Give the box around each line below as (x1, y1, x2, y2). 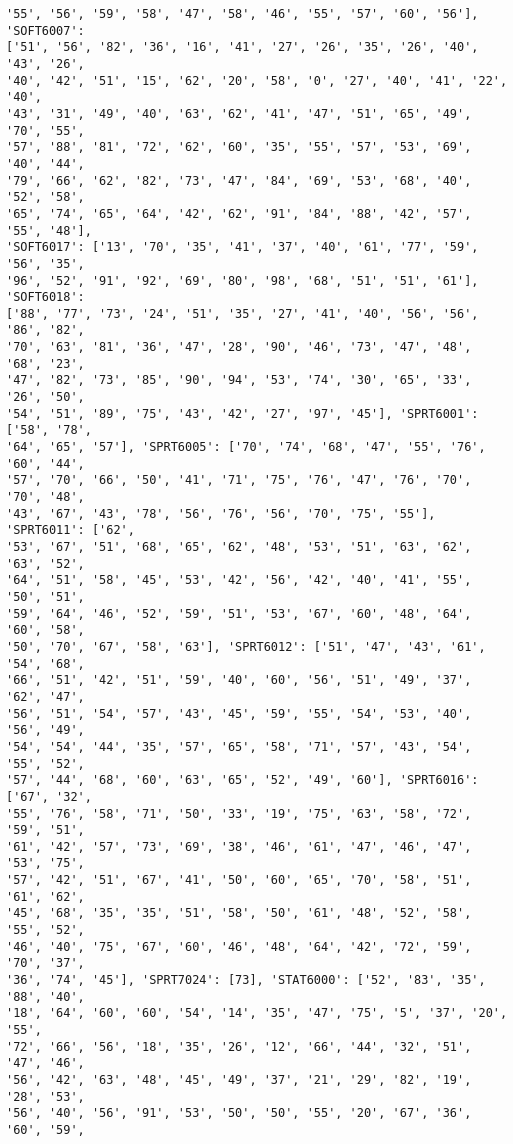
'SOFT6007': (6, 23, 85, 38)
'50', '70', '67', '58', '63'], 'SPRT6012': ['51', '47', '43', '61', (6, 639, 486, 654)
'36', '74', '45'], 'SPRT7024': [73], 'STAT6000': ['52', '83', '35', (6, 973, 486, 988)
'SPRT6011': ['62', (6, 523, 135, 538)
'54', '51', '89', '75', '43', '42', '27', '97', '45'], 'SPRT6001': (6, 406, 479, 421)
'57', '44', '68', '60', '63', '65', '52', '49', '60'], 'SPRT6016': (6, 773, 479, 788)
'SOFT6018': (6, 290, 85, 305)
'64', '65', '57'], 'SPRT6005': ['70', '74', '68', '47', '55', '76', (6, 440, 486, 455)
